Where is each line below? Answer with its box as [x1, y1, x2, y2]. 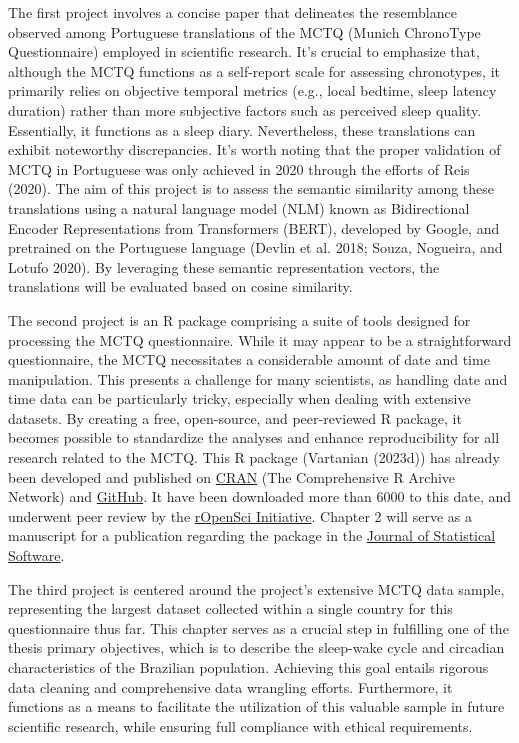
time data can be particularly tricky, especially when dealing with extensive [8, 388, 471, 409]
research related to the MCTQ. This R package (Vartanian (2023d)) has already [8, 447, 500, 468]
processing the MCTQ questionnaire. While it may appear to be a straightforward [8, 329, 512, 350]
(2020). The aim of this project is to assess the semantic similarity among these [8, 178, 495, 199]
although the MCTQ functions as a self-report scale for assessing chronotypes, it [8, 60, 500, 81]
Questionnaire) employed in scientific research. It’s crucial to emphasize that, [8, 41, 480, 62]
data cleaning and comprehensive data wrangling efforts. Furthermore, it [8, 676, 453, 697]
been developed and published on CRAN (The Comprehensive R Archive [8, 466, 456, 487]
